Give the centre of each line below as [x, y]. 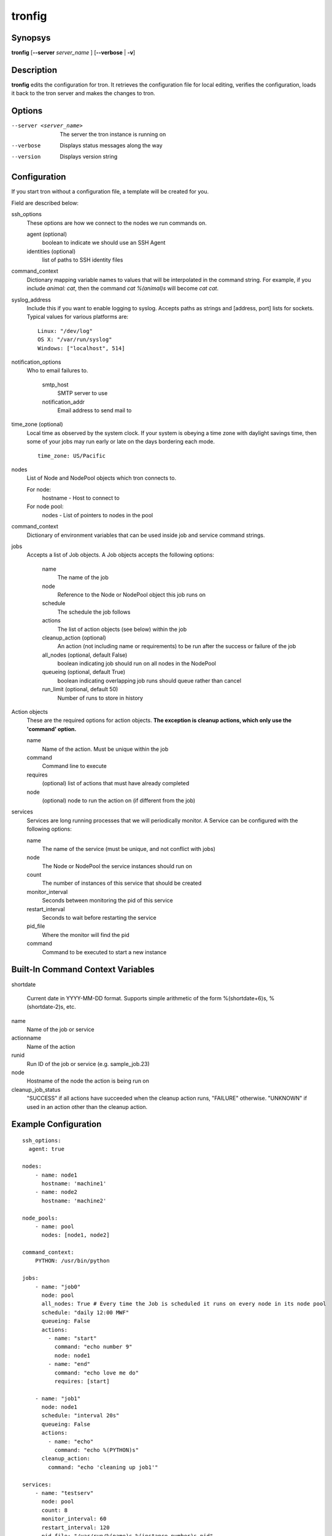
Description [34, 70]
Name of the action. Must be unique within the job [105, 749]
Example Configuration [56, 1124]
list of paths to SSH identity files [83, 260]
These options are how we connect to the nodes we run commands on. [117, 223]
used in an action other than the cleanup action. [87, 1107]
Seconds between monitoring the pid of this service [107, 901]
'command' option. [52, 729]
